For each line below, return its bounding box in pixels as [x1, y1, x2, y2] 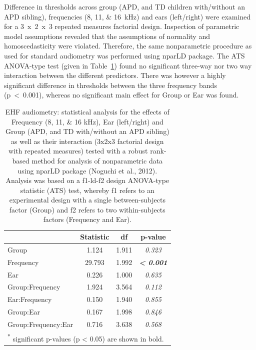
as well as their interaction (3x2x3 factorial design [11, 135, 164, 146]
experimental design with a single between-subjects [9, 194, 165, 205]
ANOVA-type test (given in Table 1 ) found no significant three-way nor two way [4, 60, 252, 70]
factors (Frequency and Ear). [43, 214, 132, 224]
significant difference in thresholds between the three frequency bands [4, 79, 217, 90]
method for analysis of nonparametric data [31, 155, 163, 165]
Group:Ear [7, 306, 40, 317]
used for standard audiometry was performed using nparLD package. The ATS [4, 50, 245, 60]
